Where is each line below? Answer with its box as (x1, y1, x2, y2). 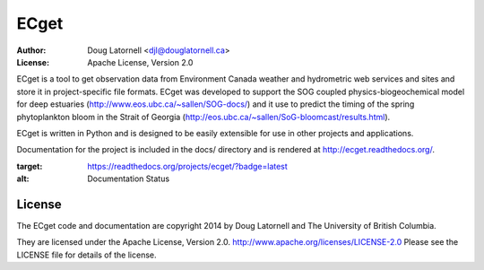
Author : (16, 45, 47, 56)
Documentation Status (87, 173, 170, 184)
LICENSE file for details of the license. (16, 249, 157, 260)
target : (16, 161, 43, 171)
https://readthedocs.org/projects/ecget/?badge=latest (87, 161, 289, 171)
